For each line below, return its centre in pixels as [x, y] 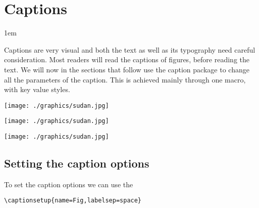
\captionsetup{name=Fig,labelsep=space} [73, 201]
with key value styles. [37, 89]
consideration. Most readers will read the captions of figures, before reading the [127, 59]
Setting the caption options [77, 163]
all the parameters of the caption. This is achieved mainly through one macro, [125, 79]
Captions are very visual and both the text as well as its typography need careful [130, 49]
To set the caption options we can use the [69, 184]
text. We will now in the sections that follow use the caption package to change [127, 69]
